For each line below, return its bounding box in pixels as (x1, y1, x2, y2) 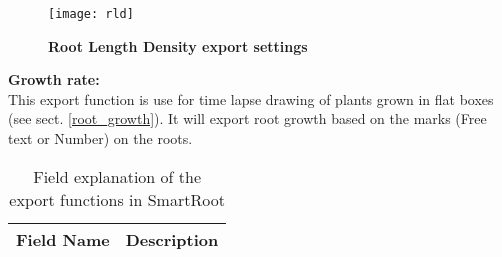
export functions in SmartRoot (9, 187, 225, 211)
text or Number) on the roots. (8, 128, 193, 149)
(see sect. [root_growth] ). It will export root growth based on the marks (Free (8, 108, 487, 129)
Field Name (16, 227, 110, 251)
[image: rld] (48, 7, 134, 21)
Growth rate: (8, 69, 100, 90)
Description (125, 227, 219, 251)
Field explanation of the (33, 164, 202, 188)
